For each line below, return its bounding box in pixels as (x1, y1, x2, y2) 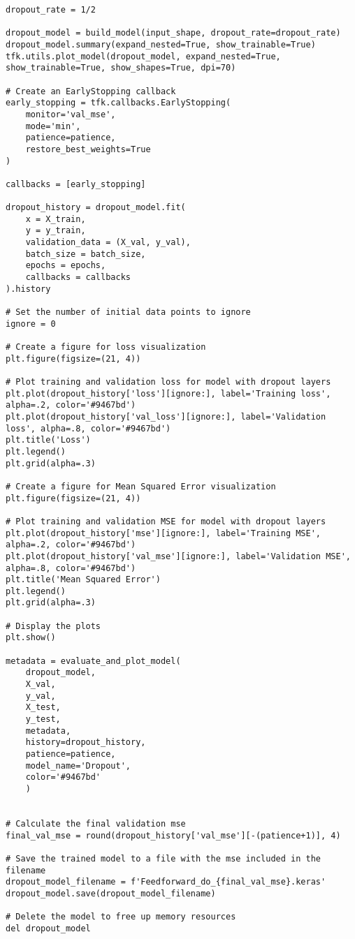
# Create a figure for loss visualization (6, 342, 206, 353)
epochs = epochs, (25, 260, 106, 271)
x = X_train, (25, 214, 86, 224)
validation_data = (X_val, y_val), (25, 237, 191, 248)
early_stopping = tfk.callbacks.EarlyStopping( (6, 98, 231, 108)
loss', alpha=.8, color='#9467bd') (6, 423, 171, 434)
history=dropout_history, (25, 737, 146, 748)
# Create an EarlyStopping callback (6, 86, 176, 96)
